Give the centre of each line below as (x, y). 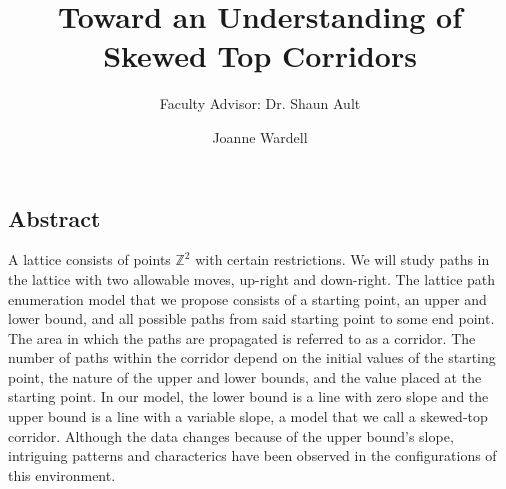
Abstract (54, 217)
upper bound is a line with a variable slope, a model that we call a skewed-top (248, 416)
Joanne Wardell (260, 136)
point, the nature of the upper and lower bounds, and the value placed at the (245, 376)
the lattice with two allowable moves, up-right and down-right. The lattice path (252, 278)
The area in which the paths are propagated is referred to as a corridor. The (242, 337)
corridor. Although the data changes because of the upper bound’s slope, (231, 435)
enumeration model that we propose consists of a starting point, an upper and (247, 298)
